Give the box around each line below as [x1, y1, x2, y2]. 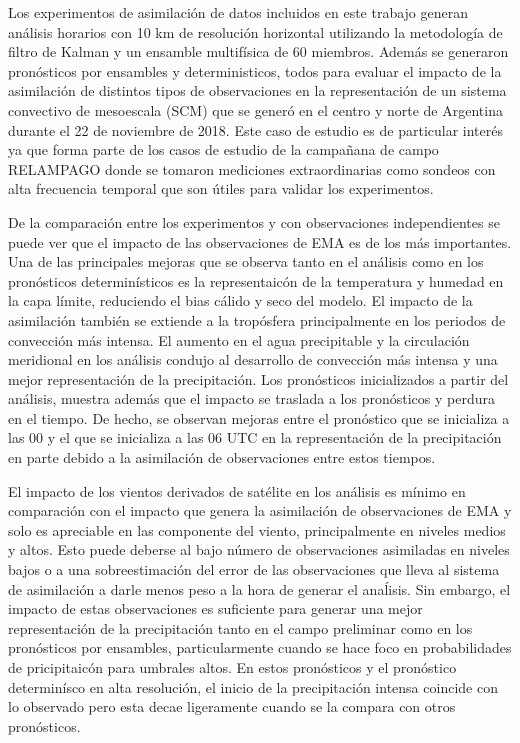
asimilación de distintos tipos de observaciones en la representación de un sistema [8, 80, 507, 101]
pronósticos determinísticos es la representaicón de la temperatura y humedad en [8, 270, 504, 291]
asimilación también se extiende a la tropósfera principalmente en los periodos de [8, 309, 506, 330]
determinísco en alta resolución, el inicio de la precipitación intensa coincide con [8, 676, 498, 697]
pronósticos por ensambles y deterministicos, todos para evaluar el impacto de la [8, 60, 502, 81]
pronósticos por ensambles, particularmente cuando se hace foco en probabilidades [8, 637, 512, 658]
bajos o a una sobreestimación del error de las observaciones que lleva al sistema [8, 559, 500, 580]
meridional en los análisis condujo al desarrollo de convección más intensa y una [8, 349, 498, 370]
